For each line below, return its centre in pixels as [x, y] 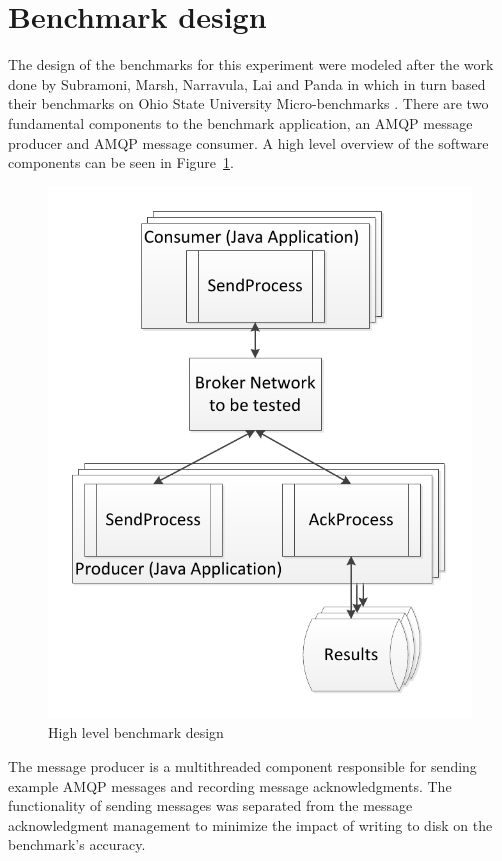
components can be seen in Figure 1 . [121, 162]
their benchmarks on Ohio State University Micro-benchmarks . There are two [248, 103]
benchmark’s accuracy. [77, 844]
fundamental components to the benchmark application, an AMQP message [240, 122]
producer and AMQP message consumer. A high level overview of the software [248, 142]
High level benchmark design [136, 732]
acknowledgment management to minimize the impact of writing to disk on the [250, 824]
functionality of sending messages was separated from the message [210, 805]
